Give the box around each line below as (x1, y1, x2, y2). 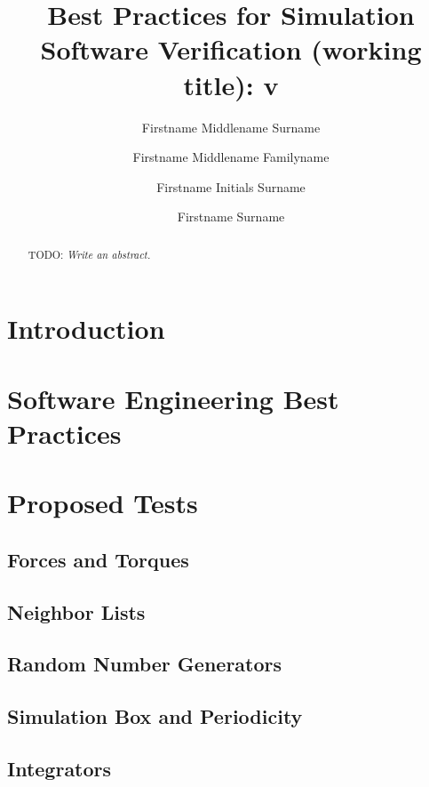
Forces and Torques (7, 545, 189, 573)
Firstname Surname (177, 207, 285, 226)
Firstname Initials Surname (156, 177, 306, 196)
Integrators (7, 754, 112, 782)
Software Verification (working (40, 31, 422, 68)
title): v (183, 66, 279, 102)
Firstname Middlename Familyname (132, 148, 330, 166)
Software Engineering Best (7, 380, 339, 416)
